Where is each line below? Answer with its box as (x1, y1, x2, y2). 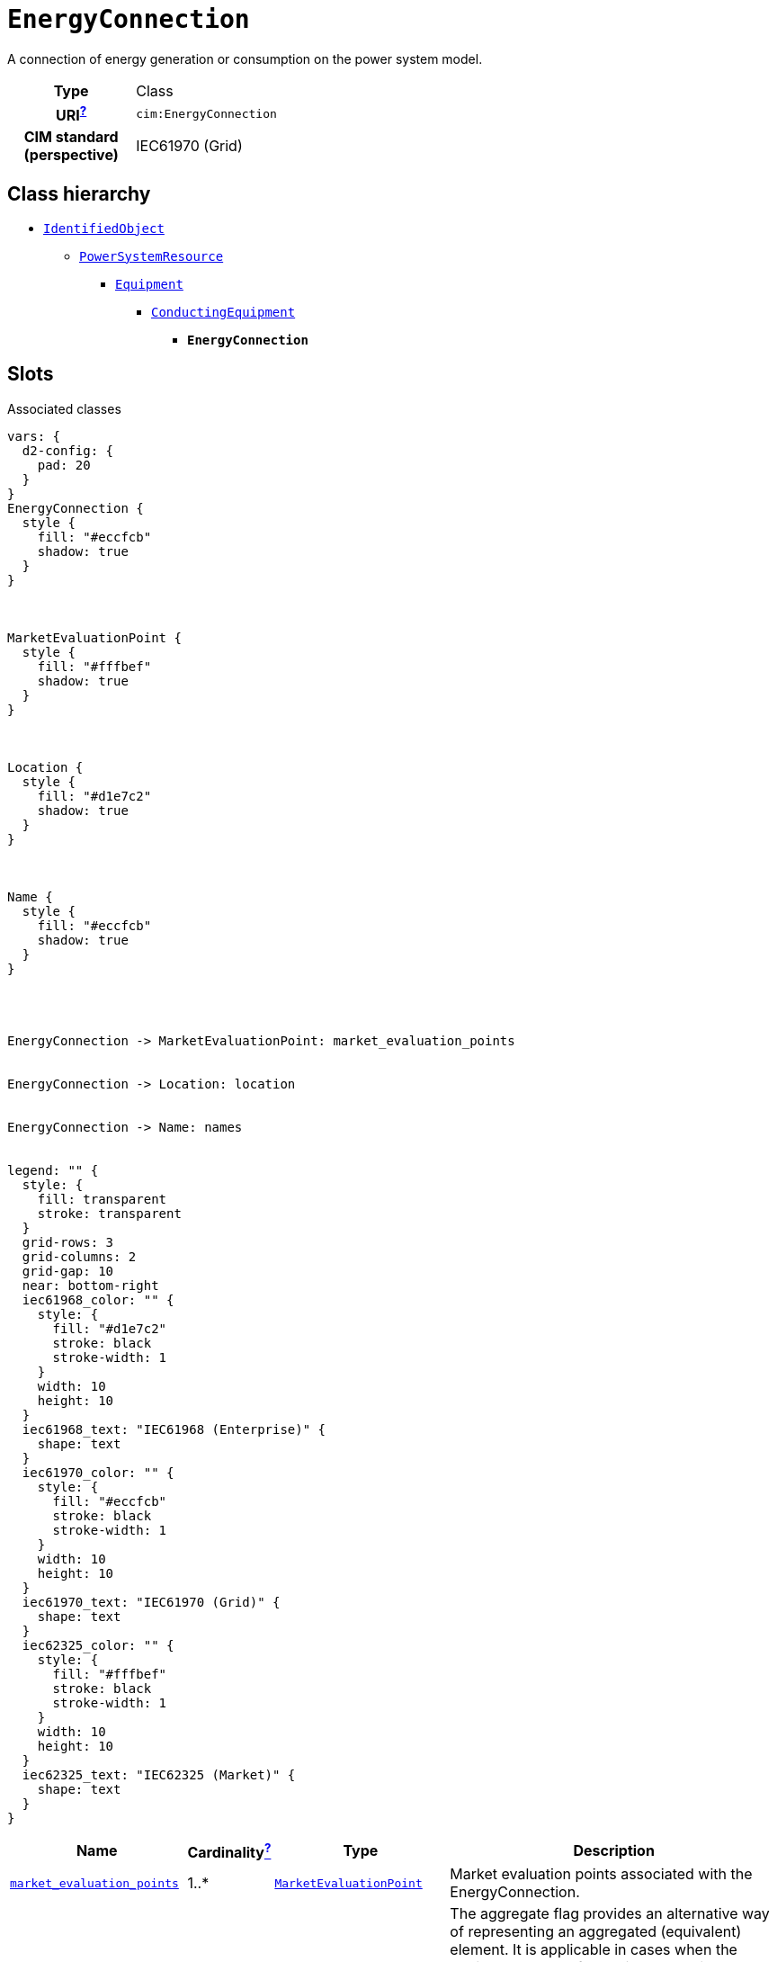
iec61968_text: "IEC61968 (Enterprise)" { (22, 1421, 326, 1437)
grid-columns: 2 (22, 1249, 137, 1264)
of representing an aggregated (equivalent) (450, 1922, 742, 1941)
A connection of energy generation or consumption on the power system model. (7, 50, 483, 67)
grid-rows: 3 (22, 1234, 114, 1250)
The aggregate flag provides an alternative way (450, 1904, 770, 1923)
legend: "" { (7, 1162, 99, 1178)
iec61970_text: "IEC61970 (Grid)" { (22, 1594, 281, 1609)
